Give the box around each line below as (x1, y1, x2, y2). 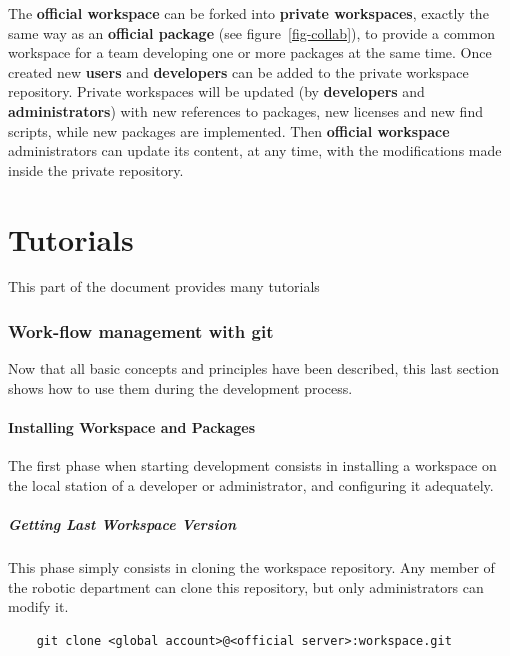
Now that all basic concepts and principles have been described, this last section (8, 358, 499, 379)
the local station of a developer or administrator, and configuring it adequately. (8, 474, 494, 495)
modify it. (8, 596, 69, 617)
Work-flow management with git (8, 318, 274, 343)
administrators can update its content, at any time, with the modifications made (8, 140, 502, 161)
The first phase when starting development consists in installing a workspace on (8, 455, 497, 476)
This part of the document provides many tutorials (8, 276, 320, 297)
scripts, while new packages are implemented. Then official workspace (8, 120, 450, 141)
